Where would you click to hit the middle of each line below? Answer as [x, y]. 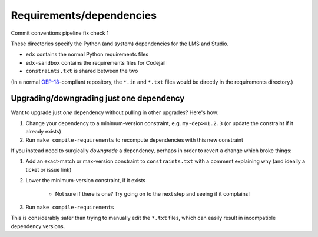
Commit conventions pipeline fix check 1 [60, 33]
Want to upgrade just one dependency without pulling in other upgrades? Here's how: [115, 112]
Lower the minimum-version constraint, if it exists [86, 181]
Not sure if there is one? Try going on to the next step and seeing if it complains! [153, 193]
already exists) [44, 132]
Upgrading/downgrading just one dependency [98, 99]
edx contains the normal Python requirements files [87, 54]
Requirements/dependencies [84, 15]
